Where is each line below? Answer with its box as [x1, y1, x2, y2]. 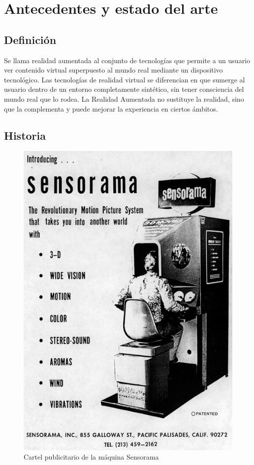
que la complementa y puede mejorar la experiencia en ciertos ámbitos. [4, 103, 218, 114]
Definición [4, 32, 57, 47]
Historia [4, 127, 46, 143]
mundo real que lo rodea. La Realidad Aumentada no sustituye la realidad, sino [4, 93, 244, 104]
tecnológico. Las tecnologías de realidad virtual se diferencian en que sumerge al [4, 74, 245, 84]
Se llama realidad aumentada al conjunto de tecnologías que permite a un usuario [4, 55, 251, 65]
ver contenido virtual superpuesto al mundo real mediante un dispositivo [4, 65, 223, 75]
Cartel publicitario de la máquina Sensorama [24, 452, 159, 462]
